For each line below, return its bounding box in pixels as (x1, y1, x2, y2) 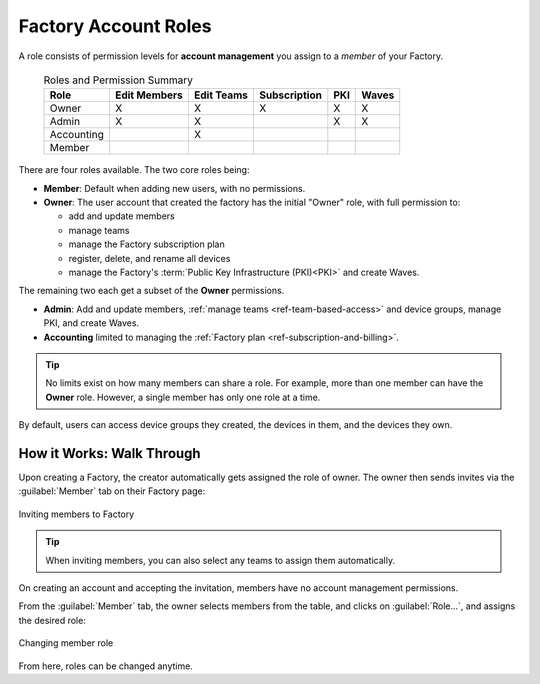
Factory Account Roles (18, 15, 212, 37)
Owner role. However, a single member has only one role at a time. (45, 391, 321, 403)
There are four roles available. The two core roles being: (18, 164, 250, 176)
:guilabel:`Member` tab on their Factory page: (18, 485, 206, 497)
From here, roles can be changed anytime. (18, 660, 194, 672)
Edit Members (115, 88, 184, 102)
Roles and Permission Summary (43, 73, 194, 87)
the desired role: (18, 614, 87, 626)
